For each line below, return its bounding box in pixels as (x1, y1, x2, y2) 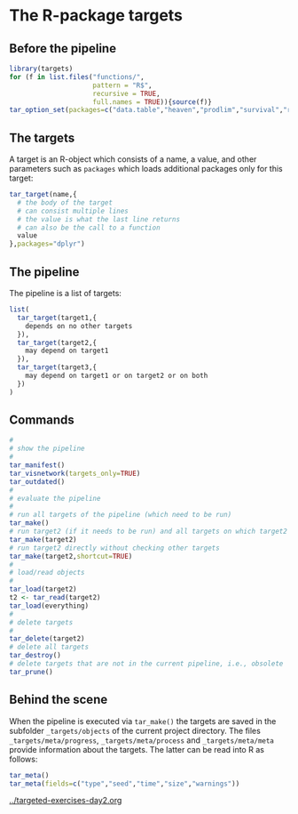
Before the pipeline (9, 41, 117, 56)
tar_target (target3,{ (17, 363, 98, 372)
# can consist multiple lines (17, 206, 129, 215)
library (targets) (9, 64, 74, 73)
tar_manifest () (9, 461, 66, 470)
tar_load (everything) (9, 601, 90, 610)
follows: (9, 754, 38, 764)
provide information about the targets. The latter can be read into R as (9, 744, 264, 754)
